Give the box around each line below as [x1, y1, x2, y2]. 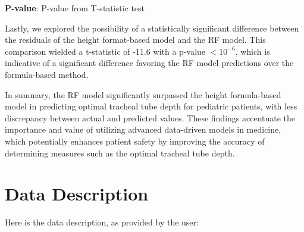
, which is [235, 45, 270, 57]
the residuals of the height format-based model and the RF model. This [5, 33, 266, 46]
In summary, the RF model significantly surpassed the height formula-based [5, 88, 281, 101]
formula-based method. [5, 68, 89, 80]
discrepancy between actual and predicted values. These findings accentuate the [5, 111, 296, 124]
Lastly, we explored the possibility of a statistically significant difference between [5, 21, 299, 34]
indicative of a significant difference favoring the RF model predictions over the [5, 57, 294, 69]
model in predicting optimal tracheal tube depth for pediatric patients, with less [5, 100, 297, 112]
